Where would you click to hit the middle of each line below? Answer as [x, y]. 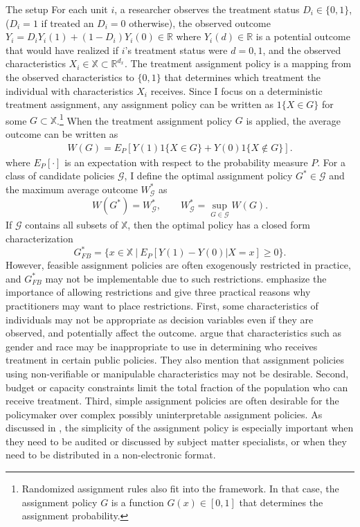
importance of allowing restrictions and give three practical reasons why [158, 292]
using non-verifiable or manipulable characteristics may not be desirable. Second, [177, 373]
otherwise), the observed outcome [200, 23]
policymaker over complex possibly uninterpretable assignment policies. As [164, 414]
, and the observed [302, 50]
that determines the [281, 502]
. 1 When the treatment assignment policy [145, 119]
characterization [39, 239]
